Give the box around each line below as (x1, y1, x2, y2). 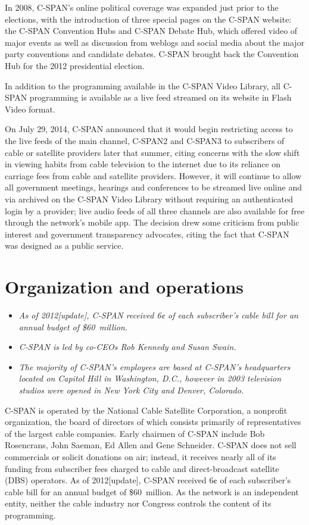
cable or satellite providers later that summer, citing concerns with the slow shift (5, 146, 300, 158)
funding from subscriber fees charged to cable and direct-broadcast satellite (5, 462, 279, 474)
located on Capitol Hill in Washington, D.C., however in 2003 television (18, 372, 282, 385)
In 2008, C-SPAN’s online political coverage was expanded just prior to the (5, 1, 279, 13)
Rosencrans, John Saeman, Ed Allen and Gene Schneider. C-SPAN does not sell (5, 439, 296, 451)
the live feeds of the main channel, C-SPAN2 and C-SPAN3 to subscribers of (5, 134, 285, 146)
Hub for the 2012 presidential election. (5, 59, 145, 71)
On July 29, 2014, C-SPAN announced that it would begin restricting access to (5, 123, 293, 135)
